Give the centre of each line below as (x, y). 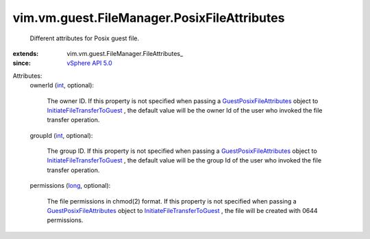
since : (22, 63)
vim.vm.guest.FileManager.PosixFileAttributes (149, 18)
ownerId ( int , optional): (62, 85)
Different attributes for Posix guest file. (85, 38)
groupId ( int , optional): (61, 135)
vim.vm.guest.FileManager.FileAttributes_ (125, 53)
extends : (26, 53)
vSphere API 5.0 (89, 63)
